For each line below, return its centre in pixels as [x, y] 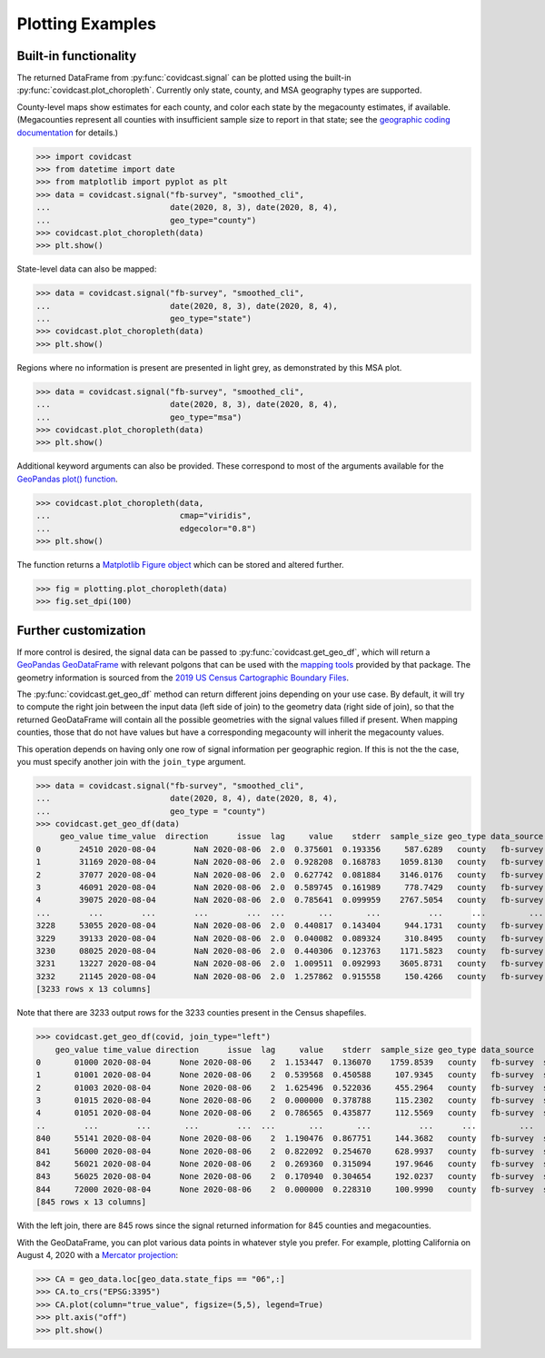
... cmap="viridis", [144, 516]
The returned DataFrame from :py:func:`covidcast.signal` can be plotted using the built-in [184, 78]
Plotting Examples [87, 24]
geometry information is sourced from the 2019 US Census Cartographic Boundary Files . [183, 678]
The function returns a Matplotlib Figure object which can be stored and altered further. [180, 564]
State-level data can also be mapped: [87, 269]
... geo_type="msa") [139, 417]
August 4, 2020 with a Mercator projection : [98, 1254]
